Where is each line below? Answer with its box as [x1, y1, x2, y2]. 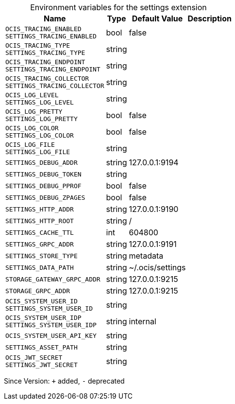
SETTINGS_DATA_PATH [5, 263, 74, 271]
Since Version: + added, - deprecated [4, 377, 125, 385]
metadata [129, 251, 164, 261]
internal [129, 316, 156, 326]
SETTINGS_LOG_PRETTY [5, 115, 78, 123]
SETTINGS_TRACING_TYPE [5, 49, 85, 56]
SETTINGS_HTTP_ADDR [5, 205, 74, 213]
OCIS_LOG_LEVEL [5, 91, 59, 99]
